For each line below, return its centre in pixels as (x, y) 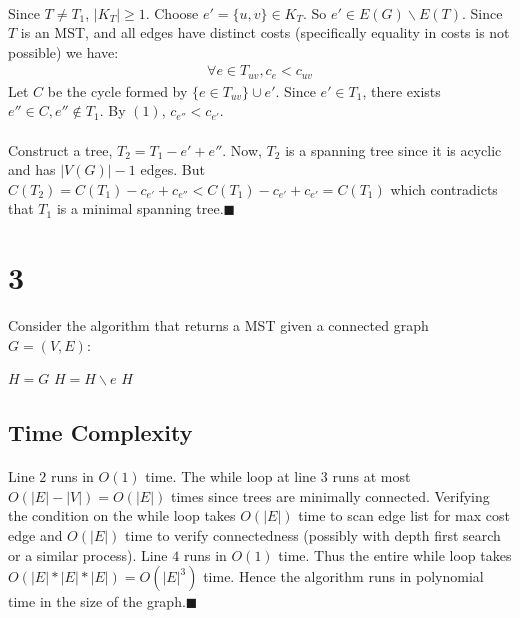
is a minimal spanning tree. (140, 208)
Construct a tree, (60, 149)
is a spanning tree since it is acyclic (393, 149)
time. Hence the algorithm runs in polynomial (343, 576)
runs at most (371, 476)
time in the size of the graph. (97, 601)
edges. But (172, 169)
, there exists (401, 90)
